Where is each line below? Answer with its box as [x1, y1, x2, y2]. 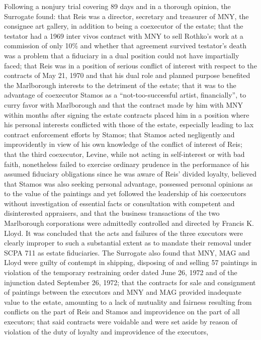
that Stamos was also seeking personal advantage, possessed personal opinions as [4, 178, 253, 189]
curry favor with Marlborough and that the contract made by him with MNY [4, 99, 243, 110]
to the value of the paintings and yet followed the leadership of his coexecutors [4, 188, 246, 199]
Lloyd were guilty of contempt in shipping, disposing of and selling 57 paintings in [4, 257, 257, 268]
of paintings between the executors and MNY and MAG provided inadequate [4, 287, 242, 297]
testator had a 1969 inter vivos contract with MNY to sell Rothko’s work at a [4, 30, 243, 41]
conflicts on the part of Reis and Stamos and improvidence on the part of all [4, 306, 240, 317]
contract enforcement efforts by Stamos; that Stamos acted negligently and [4, 129, 235, 139]
